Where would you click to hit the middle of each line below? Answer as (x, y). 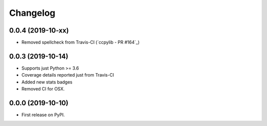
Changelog (32, 13)
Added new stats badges (47, 82)
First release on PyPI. (43, 115)
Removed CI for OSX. (43, 89)
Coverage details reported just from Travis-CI (68, 75)
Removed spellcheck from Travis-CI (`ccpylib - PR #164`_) (81, 42)
